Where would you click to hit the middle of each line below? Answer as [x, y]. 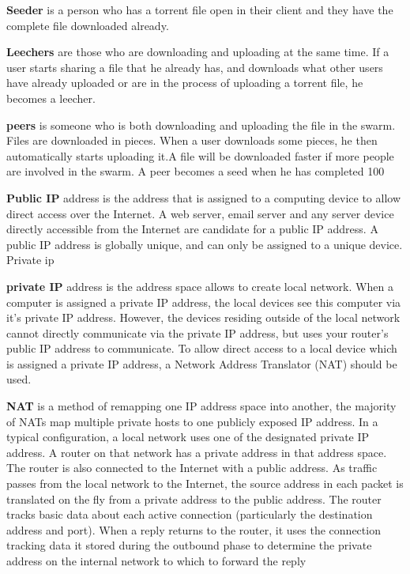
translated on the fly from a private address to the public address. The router [194, 498]
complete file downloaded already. [88, 25]
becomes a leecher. [51, 98]
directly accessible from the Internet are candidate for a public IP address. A [192, 229]
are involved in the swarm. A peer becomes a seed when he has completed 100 [196, 171]
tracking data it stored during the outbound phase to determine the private [189, 545]
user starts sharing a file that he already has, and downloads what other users [195, 67]
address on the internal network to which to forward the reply [156, 561]
